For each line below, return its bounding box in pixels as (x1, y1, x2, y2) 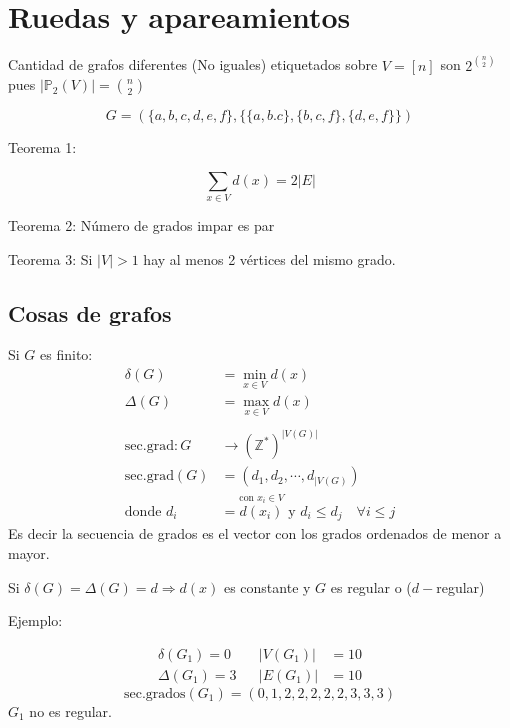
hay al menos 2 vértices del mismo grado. (143, 248, 396, 269)
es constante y (223, 576, 311, 597)
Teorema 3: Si (8, 248, 93, 269)
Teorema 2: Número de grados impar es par (8, 215, 275, 236)
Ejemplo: (8, 610, 63, 631)
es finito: (40, 344, 93, 365)
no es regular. (29, 700, 112, 721)
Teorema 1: (8, 137, 77, 158)
